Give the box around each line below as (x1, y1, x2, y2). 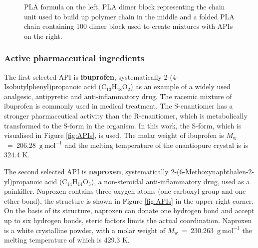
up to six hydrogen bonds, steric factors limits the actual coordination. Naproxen (4, 215, 252, 225)
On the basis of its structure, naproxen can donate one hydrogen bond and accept (4, 205, 255, 216)
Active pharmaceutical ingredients (4, 52, 144, 64)
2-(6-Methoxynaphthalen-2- (171, 166, 255, 176)
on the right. (24, 30, 62, 41)
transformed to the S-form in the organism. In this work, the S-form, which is (4, 120, 242, 130)
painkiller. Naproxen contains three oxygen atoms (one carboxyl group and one (4, 186, 246, 196)
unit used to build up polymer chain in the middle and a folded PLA (24, 11, 235, 21)
